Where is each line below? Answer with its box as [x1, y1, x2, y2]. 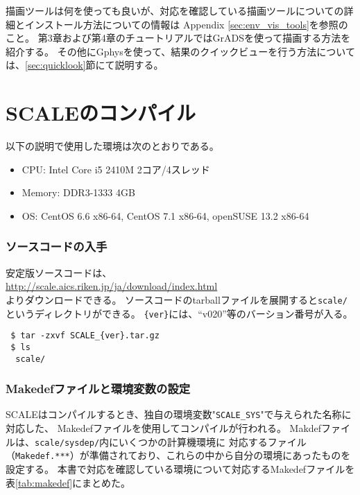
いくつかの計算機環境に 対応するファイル [119, 434, 307, 449]
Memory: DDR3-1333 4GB [22, 185, 135, 200]
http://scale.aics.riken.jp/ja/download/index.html [6, 279, 218, 293]
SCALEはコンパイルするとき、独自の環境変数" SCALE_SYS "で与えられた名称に [6, 407, 352, 422]
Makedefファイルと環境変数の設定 [6, 380, 191, 397]
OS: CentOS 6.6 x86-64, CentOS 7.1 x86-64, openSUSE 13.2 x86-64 [22, 208, 309, 223]
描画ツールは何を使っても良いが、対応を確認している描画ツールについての [6, 3, 344, 17]
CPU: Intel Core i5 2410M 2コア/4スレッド [22, 162, 210, 176]
